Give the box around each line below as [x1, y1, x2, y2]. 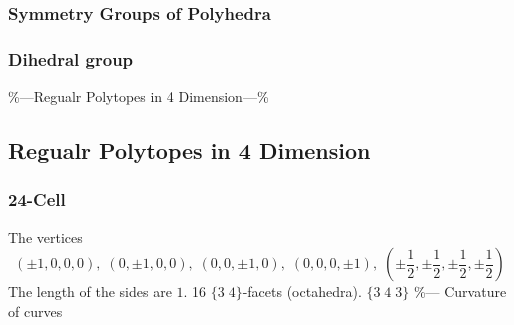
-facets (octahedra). [242, 281, 362, 302]
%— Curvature [413, 281, 507, 302]
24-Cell [8, 187, 66, 212]
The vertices [8, 226, 83, 247]
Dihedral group [8, 46, 134, 71]
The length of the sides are [8, 281, 172, 302]
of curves [8, 300, 63, 321]
